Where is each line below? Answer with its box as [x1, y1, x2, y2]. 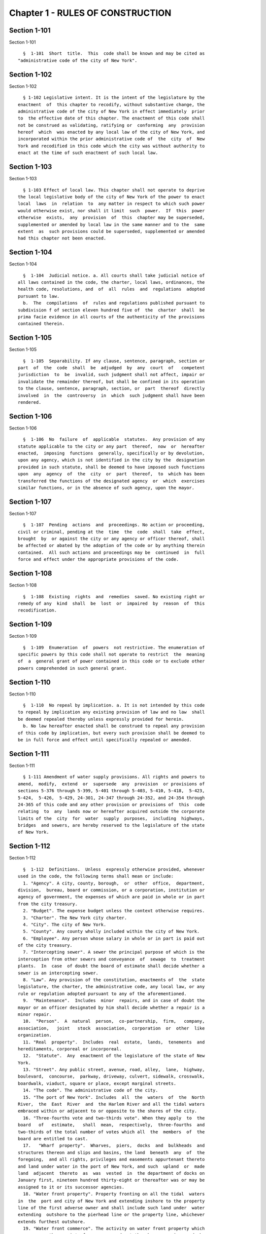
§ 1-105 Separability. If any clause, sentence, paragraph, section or [23, 358, 205, 364]
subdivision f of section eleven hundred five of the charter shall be [18, 307, 205, 313]
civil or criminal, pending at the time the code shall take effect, [18, 529, 205, 535]
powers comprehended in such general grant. [18, 665, 128, 671]
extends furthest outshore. [18, 1219, 86, 1224]
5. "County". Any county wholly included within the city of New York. [23, 928, 200, 934]
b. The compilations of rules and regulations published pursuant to [23, 300, 205, 306]
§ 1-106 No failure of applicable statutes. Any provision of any [23, 437, 205, 442]
